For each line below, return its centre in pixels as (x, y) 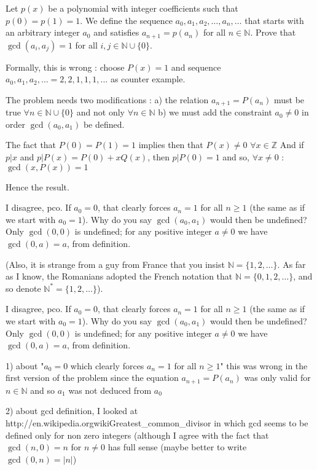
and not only (100, 112)
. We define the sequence (126, 20)
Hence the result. (37, 186)
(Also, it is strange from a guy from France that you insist (115, 264)
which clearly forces (107, 365)
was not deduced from (110, 390)
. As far (292, 264)
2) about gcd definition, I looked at (72, 411)
